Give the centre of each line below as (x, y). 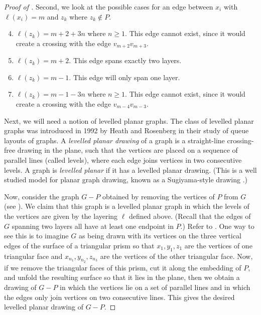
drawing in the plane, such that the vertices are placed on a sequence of (127, 150)
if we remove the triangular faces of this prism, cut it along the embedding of (123, 267)
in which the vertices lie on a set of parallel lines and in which (155, 287)
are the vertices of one (218, 245)
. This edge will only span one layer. (124, 77)
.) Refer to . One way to (217, 226)
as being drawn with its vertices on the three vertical (160, 236)
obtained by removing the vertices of (158, 196)
